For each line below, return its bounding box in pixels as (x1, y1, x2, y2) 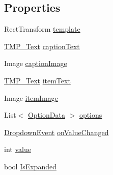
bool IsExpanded (4, 161, 56, 171)
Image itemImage (4, 92, 58, 103)
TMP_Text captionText (4, 40, 80, 51)
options (79, 110, 102, 120)
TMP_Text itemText (4, 75, 71, 85)
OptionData (27, 110, 65, 120)
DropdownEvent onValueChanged (4, 126, 109, 137)
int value (4, 144, 31, 155)
